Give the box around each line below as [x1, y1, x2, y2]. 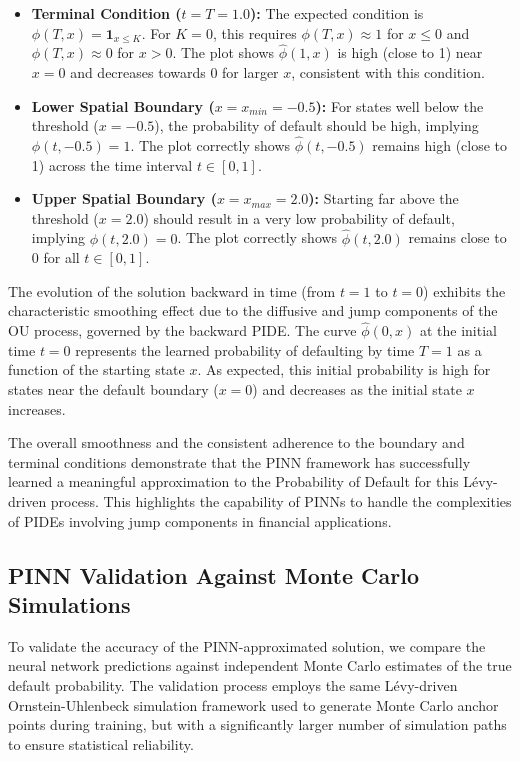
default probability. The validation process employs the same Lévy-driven [8, 674, 458, 695]
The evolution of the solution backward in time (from [8, 280, 336, 301]
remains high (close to [372, 135, 508, 155]
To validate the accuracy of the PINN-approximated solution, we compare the [8, 635, 486, 656]
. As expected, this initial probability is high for [197, 359, 491, 380]
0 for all [31, 247, 80, 268]
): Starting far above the [308, 188, 459, 209]
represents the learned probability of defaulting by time [75, 339, 415, 360]
